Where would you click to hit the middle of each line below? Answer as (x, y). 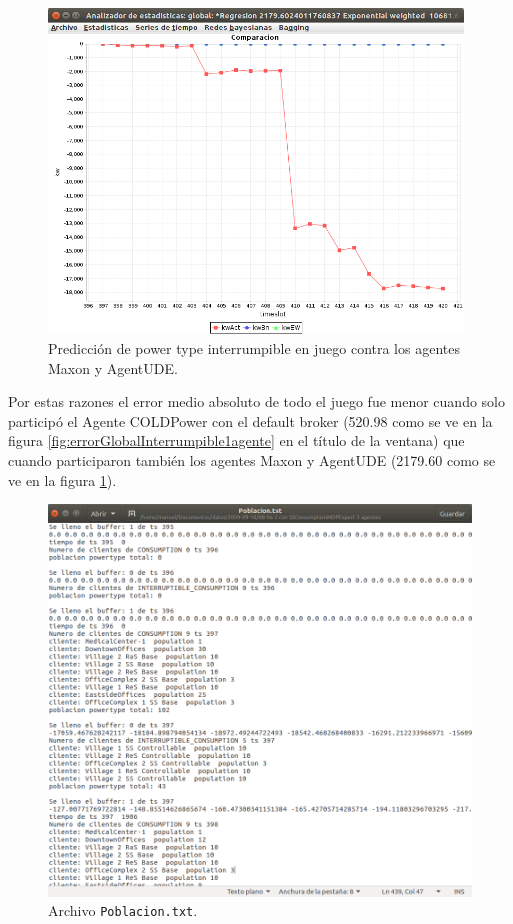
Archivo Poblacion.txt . (123, 910)
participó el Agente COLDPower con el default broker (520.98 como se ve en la (250, 420)
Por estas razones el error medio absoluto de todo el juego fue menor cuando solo (256, 401)
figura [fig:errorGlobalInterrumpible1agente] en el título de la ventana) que (236, 440)
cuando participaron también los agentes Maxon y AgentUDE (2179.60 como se (252, 459)
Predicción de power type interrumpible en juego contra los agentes (254, 347)
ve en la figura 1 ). (62, 479)
